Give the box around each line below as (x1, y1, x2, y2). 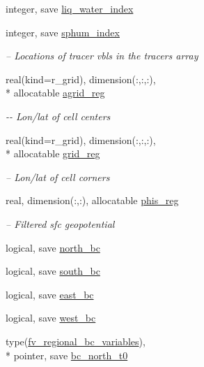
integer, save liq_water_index (6, 1, 134, 15)
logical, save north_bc (6, 240, 100, 254)
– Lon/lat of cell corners (6, 169, 110, 184)
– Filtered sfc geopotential (6, 216, 115, 231)
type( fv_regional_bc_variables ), (6, 333, 146, 348)
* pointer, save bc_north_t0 (6, 347, 128, 362)
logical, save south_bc (6, 264, 100, 278)
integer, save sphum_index (6, 24, 120, 39)
